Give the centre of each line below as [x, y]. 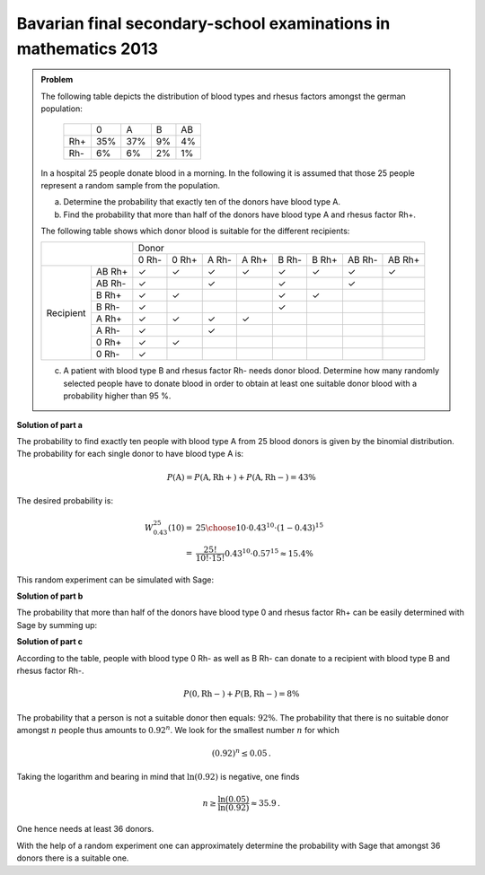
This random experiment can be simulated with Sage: [115, 580]
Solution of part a [49, 424]
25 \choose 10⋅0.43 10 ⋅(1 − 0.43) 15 [259, 527]
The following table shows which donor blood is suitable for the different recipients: [195, 231]
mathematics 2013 [88, 48]
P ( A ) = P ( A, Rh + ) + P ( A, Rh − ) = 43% [241, 477]
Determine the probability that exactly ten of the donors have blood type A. [202, 202]
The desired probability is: [65, 501]
